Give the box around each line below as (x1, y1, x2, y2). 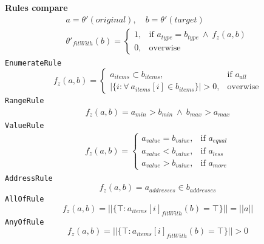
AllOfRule (5, 195, 44, 204)
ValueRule (5, 121, 44, 130)
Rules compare (5, 1, 68, 13)
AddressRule (5, 174, 53, 183)
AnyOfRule (5, 217, 44, 226)
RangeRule (5, 97, 44, 106)
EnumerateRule (5, 58, 62, 67)
